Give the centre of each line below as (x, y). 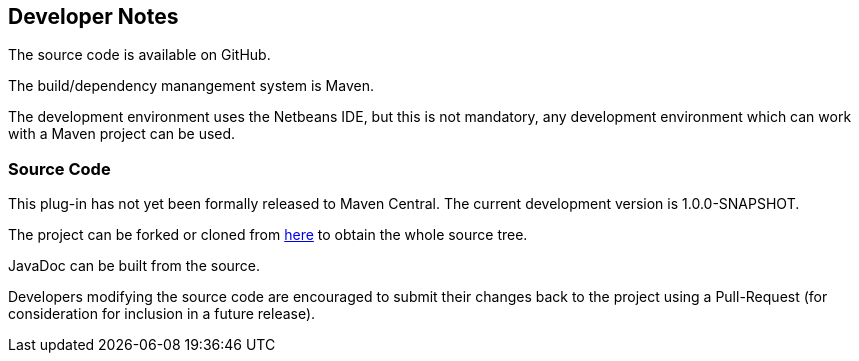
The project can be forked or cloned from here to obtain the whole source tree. (268, 235)
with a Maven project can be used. (122, 134)
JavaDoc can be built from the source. (134, 266)
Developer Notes (93, 16)
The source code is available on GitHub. (139, 55)
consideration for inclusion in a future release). (162, 314)
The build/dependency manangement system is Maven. (191, 86)
